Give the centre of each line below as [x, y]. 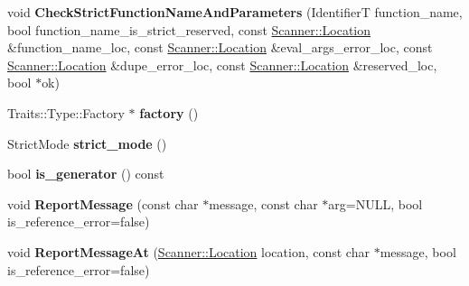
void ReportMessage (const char [103, 203]
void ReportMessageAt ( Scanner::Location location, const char [188, 251]
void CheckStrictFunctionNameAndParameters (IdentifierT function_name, [235, 12]
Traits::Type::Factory [66, 112]
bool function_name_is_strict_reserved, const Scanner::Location [189, 29]
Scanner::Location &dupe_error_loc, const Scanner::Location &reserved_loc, [222, 65]
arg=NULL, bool [375, 203]
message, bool [418, 251]
